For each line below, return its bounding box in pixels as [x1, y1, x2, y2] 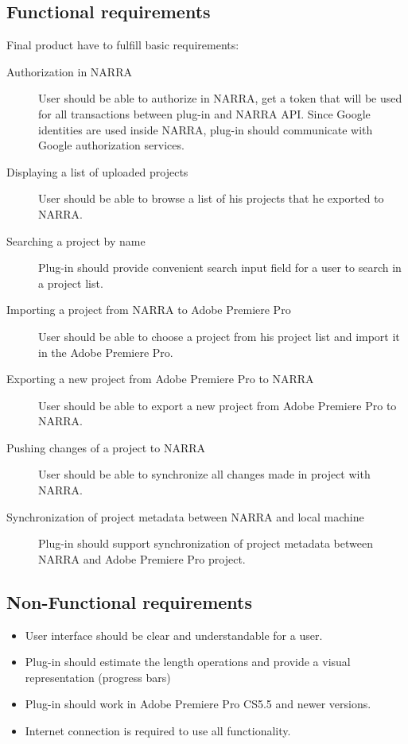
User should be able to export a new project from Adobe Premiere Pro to [38, 397, 397, 413]
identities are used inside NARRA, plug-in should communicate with [38, 121, 373, 138]
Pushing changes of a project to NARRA [6, 439, 206, 455]
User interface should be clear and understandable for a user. [25, 626, 323, 643]
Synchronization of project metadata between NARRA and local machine [6, 508, 364, 525]
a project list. [38, 274, 103, 291]
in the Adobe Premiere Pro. [38, 343, 173, 360]
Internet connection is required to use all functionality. [25, 723, 291, 739]
